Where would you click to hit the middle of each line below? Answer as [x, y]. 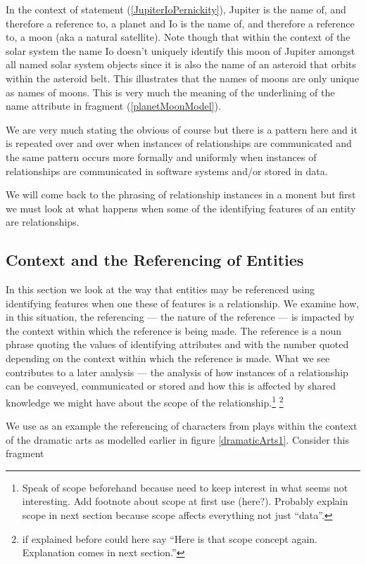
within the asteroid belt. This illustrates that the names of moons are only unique [182, 78]
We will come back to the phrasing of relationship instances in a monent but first [181, 194]
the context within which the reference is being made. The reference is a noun [174, 330]
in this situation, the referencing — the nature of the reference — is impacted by [180, 317]
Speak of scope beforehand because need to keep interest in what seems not [185, 487]
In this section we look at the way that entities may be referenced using [160, 289]
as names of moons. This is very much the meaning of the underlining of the [170, 92]
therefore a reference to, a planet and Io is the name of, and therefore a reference [180, 23]
